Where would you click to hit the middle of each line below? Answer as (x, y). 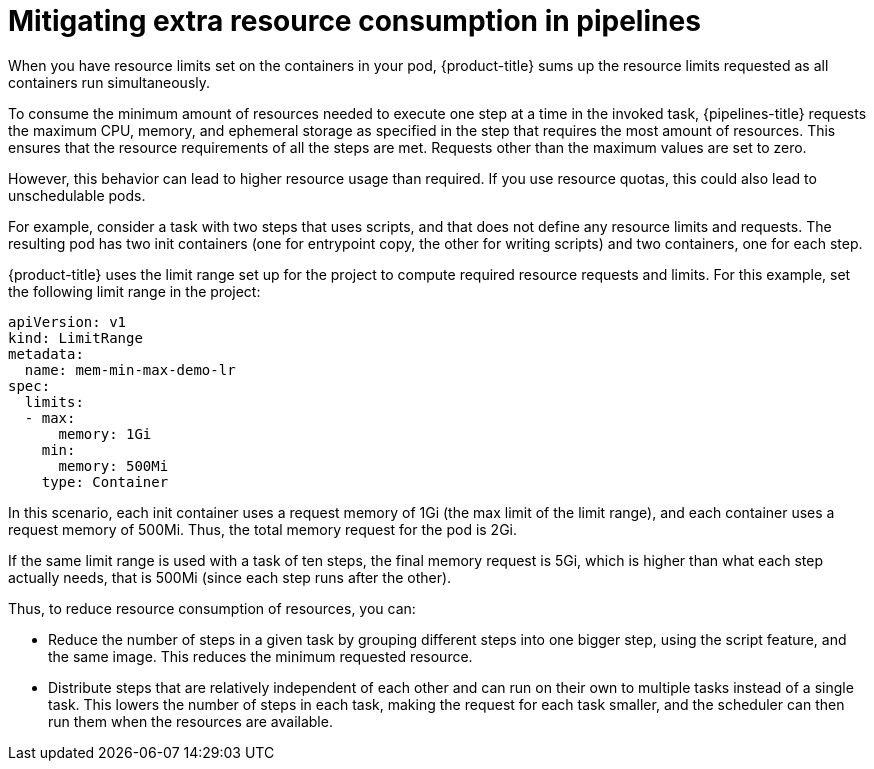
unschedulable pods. (77, 195)
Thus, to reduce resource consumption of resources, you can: (212, 608)
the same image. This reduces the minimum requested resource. (260, 656)
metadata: (46, 353)
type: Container (105, 481)
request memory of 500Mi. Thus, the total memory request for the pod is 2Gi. (263, 529)
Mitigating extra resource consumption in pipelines (354, 21)
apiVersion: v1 (67, 321)
